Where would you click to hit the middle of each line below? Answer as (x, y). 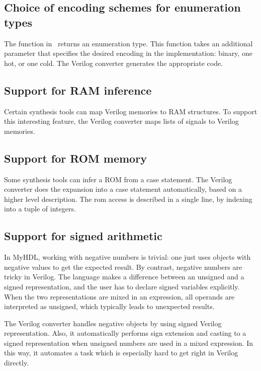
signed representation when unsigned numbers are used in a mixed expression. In (129, 343)
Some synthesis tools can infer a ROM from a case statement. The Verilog (118, 179)
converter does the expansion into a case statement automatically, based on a (123, 189)
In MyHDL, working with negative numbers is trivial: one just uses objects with (127, 257)
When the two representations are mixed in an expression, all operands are (119, 296)
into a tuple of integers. (40, 209)
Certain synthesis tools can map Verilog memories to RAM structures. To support (131, 111)
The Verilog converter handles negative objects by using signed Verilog (113, 323)
